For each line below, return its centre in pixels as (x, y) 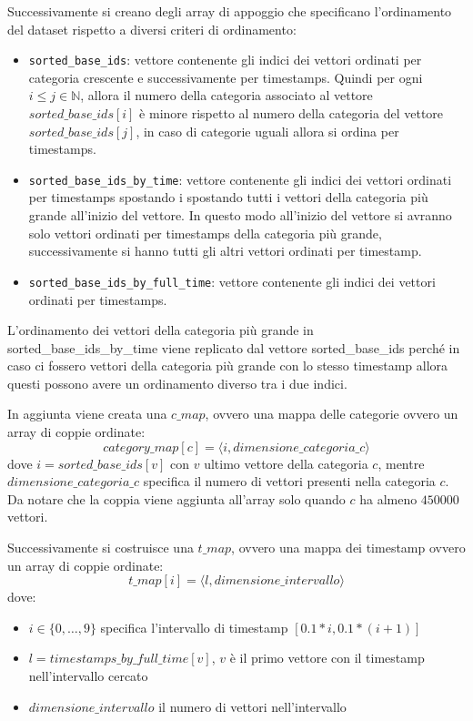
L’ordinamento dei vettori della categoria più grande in (161, 330)
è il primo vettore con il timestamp (327, 658)
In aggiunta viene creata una (87, 414)
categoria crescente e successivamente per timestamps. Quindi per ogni (226, 77)
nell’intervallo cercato (88, 675)
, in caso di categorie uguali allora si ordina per (267, 131)
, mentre (401, 463)
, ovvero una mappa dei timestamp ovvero (348, 548)
